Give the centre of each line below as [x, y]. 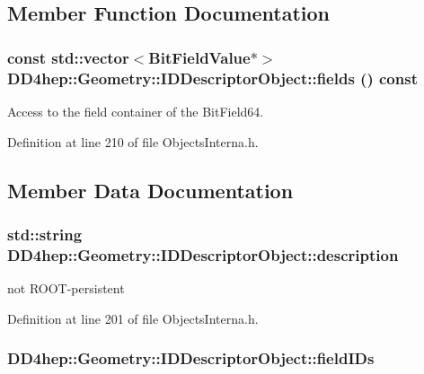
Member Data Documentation [150, 190]
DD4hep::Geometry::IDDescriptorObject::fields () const [212, 78]
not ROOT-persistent [66, 288]
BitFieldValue [199, 57]
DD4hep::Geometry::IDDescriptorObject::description [203, 254]
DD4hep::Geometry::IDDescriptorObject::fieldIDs [191, 358]
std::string [45, 234]
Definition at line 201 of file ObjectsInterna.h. [133, 318]
